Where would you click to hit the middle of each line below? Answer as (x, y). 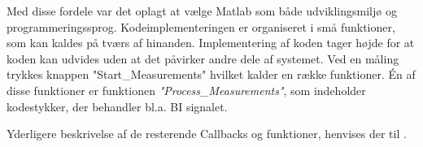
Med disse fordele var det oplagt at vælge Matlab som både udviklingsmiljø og (202, 11)
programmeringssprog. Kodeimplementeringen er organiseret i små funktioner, (201, 26)
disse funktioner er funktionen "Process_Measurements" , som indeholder (186, 90)
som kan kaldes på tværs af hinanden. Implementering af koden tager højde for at (211, 43)
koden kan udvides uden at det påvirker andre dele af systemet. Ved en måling (203, 58)
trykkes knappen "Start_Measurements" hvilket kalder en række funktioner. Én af (211, 74)
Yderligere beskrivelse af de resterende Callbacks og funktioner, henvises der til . (207, 134)
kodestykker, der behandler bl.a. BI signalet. (117, 106)
